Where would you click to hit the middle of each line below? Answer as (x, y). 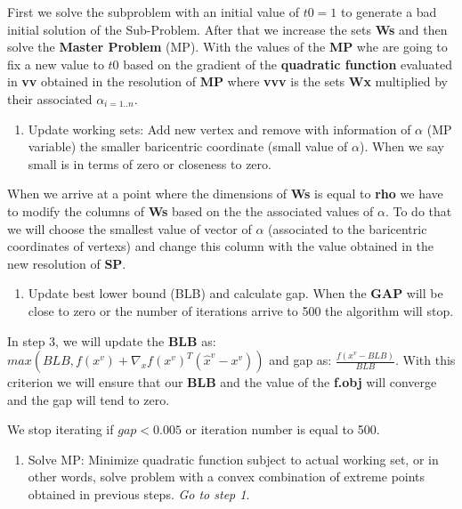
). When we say (401, 146)
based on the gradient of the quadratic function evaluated (288, 64)
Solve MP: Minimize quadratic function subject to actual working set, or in (233, 459)
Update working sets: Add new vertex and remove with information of (219, 129)
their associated (50, 98)
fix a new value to (56, 64)
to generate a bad (389, 12)
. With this (426, 360)
